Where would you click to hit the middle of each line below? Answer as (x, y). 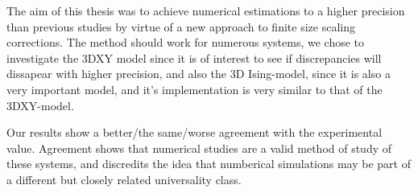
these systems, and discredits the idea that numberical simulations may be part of (209, 164)
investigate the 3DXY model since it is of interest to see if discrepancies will (194, 57)
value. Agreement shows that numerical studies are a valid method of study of (199, 148)
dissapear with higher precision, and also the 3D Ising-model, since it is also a (199, 74)
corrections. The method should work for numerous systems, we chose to (186, 42)
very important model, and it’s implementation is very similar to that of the (195, 89)
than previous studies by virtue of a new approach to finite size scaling (181, 26)
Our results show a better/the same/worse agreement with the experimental (195, 132)
